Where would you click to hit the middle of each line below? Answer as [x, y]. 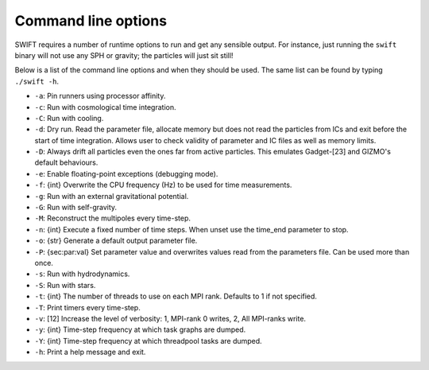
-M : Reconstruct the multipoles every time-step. [112, 218]
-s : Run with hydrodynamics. [82, 274]
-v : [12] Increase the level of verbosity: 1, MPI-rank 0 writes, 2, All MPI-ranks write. [170, 318]
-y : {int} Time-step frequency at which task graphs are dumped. [140, 329]
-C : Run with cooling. [69, 118]
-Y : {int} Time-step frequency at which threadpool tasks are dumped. [148, 341]
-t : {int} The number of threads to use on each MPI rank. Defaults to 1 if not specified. [176, 296]
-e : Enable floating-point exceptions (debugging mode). [126, 173]
